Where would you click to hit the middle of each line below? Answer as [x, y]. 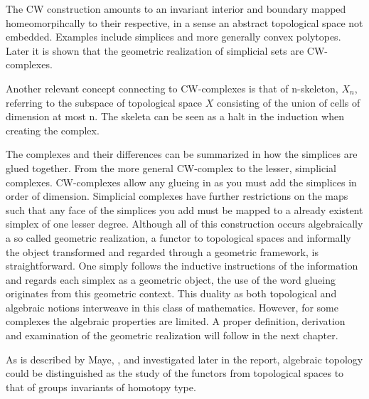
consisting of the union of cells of [288, 102]
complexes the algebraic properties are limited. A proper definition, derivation [176, 321]
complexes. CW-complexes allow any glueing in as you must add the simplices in [181, 182]
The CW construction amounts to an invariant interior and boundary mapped [176, 9]
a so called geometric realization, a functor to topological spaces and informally [178, 237]
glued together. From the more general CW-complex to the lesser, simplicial [171, 167]
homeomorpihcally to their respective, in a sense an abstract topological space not [184, 22]
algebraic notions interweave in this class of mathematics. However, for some [172, 307]
